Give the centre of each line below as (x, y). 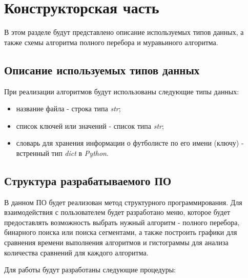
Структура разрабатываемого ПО (88, 180)
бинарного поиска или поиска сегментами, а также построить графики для (121, 232)
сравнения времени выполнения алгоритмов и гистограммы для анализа (116, 242)
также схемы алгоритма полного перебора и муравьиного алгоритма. (111, 42)
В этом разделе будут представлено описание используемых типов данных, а (124, 32)
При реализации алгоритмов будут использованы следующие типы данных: (122, 91)
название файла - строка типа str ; (68, 108)
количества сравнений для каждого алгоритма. (76, 252)
